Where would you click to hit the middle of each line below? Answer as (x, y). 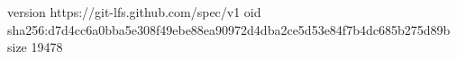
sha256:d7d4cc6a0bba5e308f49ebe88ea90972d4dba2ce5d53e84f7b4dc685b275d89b (229, 29)
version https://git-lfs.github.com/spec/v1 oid (134, 12)
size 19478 (35, 47)
